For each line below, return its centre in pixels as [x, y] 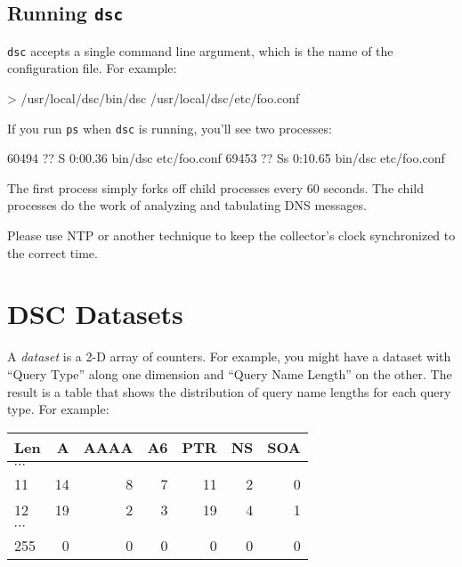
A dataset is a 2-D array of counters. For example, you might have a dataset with [229, 356]
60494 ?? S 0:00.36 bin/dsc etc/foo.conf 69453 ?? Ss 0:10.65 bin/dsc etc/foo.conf [226, 158]
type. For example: [58, 409]
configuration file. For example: [92, 68]
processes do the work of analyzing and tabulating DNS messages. [187, 205]
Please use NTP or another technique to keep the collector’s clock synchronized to [231, 235]
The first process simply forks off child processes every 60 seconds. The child [215, 187]
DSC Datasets [95, 314]
